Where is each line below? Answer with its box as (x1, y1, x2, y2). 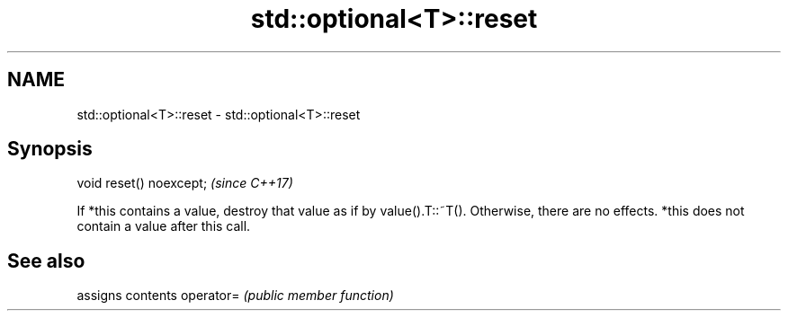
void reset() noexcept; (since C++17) (76, 175, 293, 191)
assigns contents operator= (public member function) (76, 287, 394, 304)
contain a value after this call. (76, 218, 251, 234)
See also (7, 249, 85, 272)
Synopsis (7, 137, 93, 161)
